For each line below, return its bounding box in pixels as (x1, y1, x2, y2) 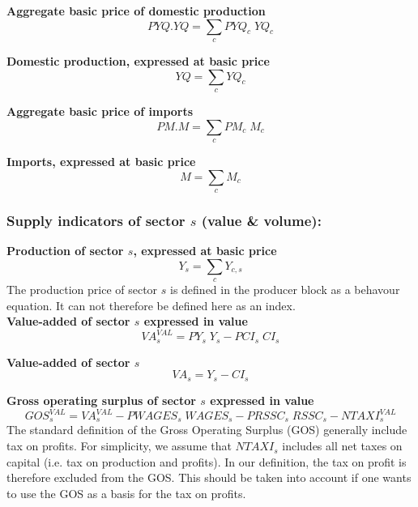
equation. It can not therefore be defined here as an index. (6, 296, 296, 313)
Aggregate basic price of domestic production (6, 2, 266, 19)
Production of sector (6, 242, 124, 259)
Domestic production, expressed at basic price (6, 52, 270, 69)
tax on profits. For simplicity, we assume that (6, 437, 232, 454)
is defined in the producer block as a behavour (169, 281, 400, 298)
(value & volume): (201, 210, 322, 230)
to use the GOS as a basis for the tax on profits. (6, 484, 246, 501)
